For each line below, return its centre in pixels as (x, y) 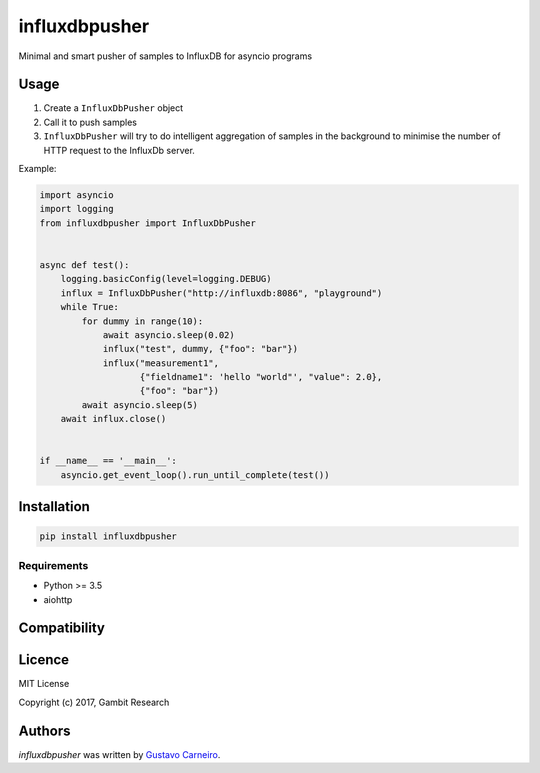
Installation (54, 506)
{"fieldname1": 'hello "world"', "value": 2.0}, (261, 377)
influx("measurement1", (161, 363)
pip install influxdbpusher (108, 536)
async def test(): (84, 264)
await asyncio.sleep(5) (140, 404)
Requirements (53, 565)
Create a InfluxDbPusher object (113, 108)
